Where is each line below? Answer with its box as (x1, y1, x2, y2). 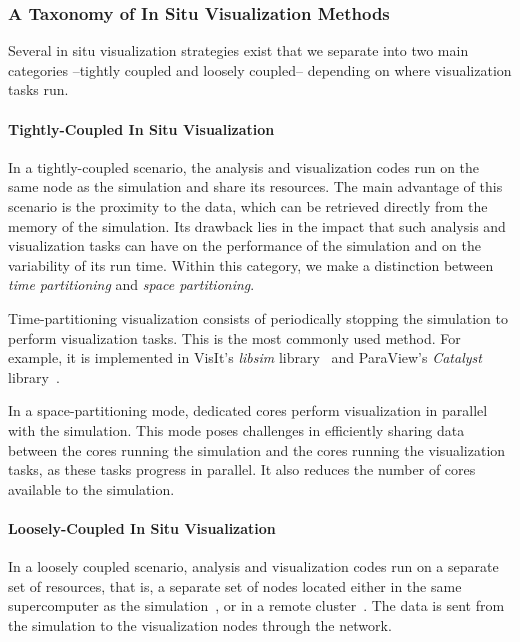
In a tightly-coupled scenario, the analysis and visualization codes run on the (8, 156, 480, 177)
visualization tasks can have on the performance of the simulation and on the (8, 235, 481, 256)
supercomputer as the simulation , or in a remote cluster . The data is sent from (8, 595, 505, 616)
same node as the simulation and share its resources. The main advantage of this (8, 176, 503, 197)
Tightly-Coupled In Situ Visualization (8, 118, 275, 139)
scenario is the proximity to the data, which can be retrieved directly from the (8, 195, 488, 216)
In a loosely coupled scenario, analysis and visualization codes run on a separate (8, 556, 499, 577)
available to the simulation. (8, 478, 175, 499)
